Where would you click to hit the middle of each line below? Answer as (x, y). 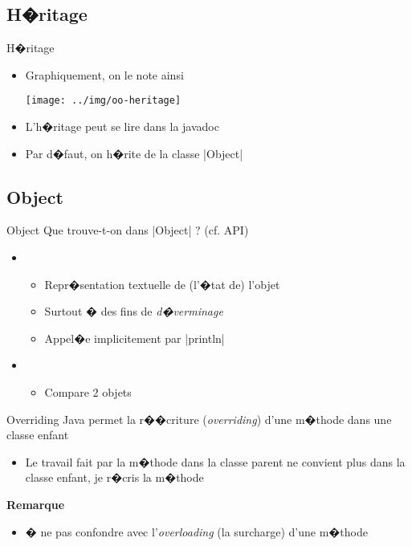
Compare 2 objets (88, 392)
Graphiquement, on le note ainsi (104, 74)
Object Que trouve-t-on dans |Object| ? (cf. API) (128, 230)
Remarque (36, 504)
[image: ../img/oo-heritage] (103, 101)
